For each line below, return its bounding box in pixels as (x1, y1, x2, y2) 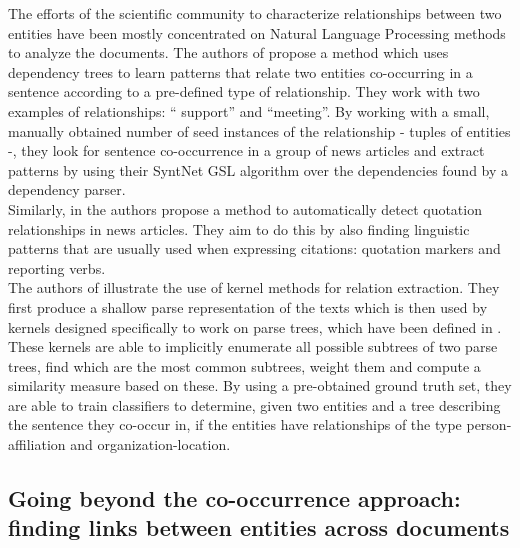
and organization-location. (70, 434, 231, 455)
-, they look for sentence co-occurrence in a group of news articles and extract (8, 140, 485, 161)
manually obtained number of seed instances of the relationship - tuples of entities (8, 120, 511, 141)
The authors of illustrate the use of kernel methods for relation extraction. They (8, 277, 500, 298)
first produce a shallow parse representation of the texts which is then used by (8, 296, 488, 317)
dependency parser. (8, 179, 126, 200)
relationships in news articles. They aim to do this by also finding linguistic (8, 218, 470, 239)
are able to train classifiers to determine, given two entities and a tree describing (8, 394, 501, 415)
